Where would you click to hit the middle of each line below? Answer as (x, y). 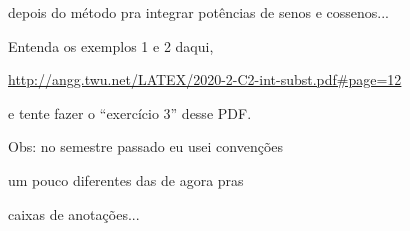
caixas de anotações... (74, 213)
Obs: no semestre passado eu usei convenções (146, 146)
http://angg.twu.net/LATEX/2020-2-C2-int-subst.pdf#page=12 (205, 79)
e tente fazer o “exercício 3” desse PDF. (130, 112)
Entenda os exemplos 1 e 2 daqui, (111, 45)
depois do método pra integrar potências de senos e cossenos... (198, 12)
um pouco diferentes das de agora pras (126, 179)
